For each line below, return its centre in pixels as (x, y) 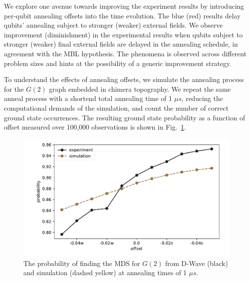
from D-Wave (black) (196, 263)
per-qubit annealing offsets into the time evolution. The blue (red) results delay (122, 15)
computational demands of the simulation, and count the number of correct (116, 107)
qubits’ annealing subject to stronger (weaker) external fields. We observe (113, 25)
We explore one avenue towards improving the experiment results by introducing (124, 6)
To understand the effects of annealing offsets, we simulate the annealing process (124, 79)
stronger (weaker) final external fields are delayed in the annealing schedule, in (121, 44)
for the (14, 89)
